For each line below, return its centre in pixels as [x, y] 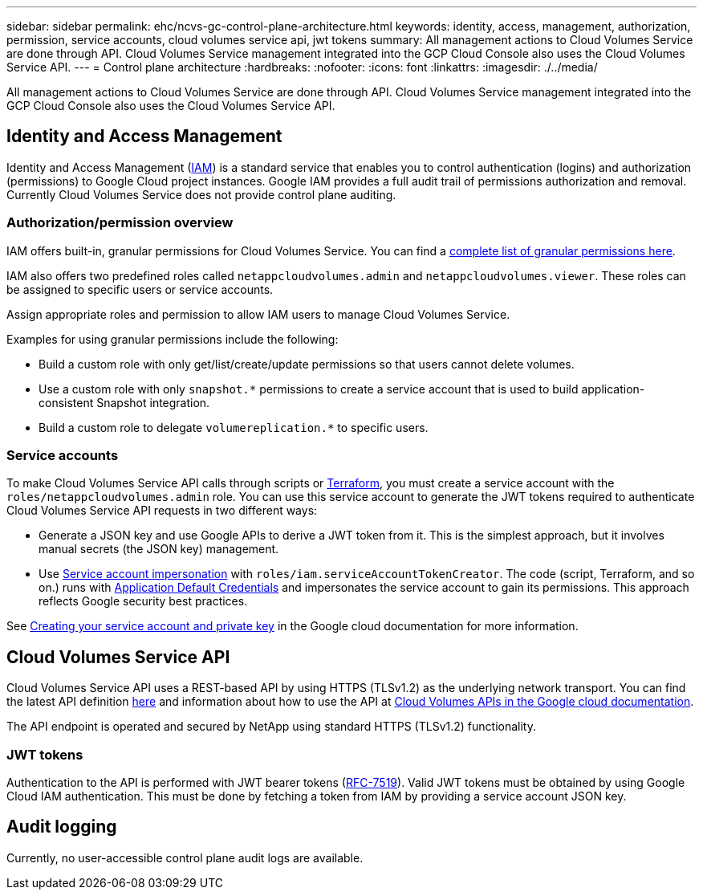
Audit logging [62, 827]
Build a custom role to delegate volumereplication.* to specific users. [234, 427]
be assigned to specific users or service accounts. [140, 289]
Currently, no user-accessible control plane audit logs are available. [185, 857]
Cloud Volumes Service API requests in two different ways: [162, 511]
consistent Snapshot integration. [124, 402]
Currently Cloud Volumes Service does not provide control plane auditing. [201, 194]
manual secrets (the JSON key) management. [159, 549]
